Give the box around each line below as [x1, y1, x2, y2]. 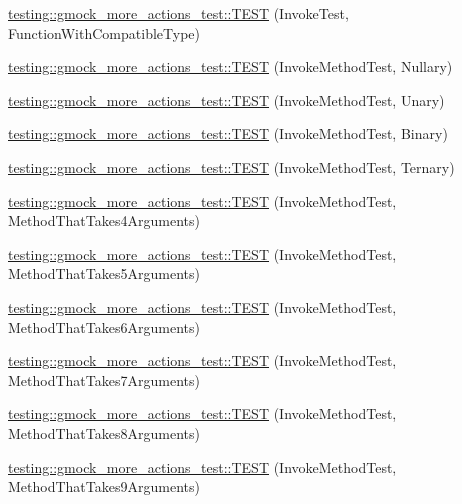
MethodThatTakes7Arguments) [8, 369, 200, 390]
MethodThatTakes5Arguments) [8, 263, 200, 284]
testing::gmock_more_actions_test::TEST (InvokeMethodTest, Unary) [8, 89, 445, 110]
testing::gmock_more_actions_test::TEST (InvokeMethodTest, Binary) [8, 123, 448, 144]
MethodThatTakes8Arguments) [8, 422, 200, 443]
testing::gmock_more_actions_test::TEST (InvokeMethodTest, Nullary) [8, 56, 453, 77]
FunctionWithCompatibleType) [8, 22, 200, 43]
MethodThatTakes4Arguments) [8, 210, 200, 231]
